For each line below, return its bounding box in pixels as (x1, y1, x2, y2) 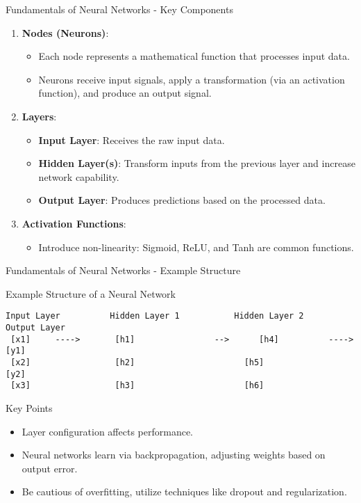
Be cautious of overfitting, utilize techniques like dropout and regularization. (22, 484, 347, 499)
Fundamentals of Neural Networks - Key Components (6, 2, 233, 16)
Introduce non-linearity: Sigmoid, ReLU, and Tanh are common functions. (38, 239, 354, 254)
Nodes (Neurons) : (22, 25, 109, 40)
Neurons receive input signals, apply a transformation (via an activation (38, 72, 345, 86)
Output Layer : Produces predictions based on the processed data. (38, 193, 326, 207)
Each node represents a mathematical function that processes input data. (38, 49, 350, 63)
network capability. (38, 169, 119, 184)
